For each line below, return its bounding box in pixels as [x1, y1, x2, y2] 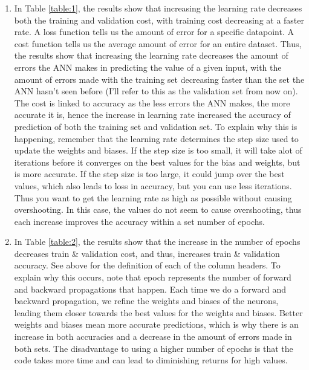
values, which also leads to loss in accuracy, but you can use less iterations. [14, 179, 292, 192]
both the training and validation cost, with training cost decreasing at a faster [14, 13, 305, 26]
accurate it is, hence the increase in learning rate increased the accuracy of [14, 108, 291, 121]
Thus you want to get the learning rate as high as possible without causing [14, 191, 292, 204]
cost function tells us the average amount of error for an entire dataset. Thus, [14, 37, 302, 50]
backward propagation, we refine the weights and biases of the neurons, [14, 294, 279, 307]
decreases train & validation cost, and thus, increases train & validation [14, 247, 280, 259]
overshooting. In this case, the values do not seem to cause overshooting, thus [14, 203, 302, 216]
